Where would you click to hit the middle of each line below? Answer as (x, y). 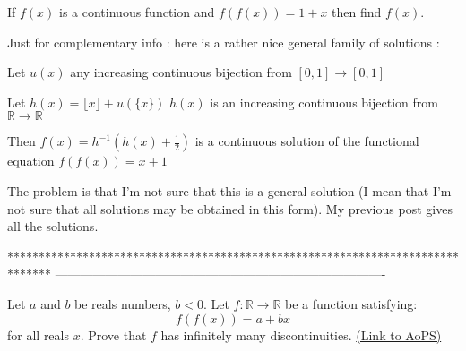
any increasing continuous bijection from (181, 72)
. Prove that (113, 334)
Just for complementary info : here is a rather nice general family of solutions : (224, 42)
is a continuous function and (137, 12)
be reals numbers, (123, 303)
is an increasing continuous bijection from (324, 102)
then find (357, 12)
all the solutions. (53, 226)
